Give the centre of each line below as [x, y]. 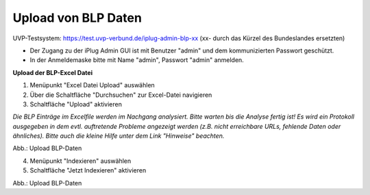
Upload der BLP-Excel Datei [52, 72]
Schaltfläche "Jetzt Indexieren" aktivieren [88, 170]
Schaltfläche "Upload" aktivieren [76, 104]
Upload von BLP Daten [77, 18]
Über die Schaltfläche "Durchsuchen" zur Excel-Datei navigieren [121, 95]
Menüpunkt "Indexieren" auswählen [81, 161]
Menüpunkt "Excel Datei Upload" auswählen [92, 85]
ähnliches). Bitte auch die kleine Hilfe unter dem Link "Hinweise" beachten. [119, 136]
